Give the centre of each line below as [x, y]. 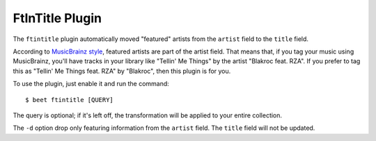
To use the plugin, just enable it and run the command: [91, 84]
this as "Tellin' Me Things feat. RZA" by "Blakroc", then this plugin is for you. [122, 71]
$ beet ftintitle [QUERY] [70, 100]
